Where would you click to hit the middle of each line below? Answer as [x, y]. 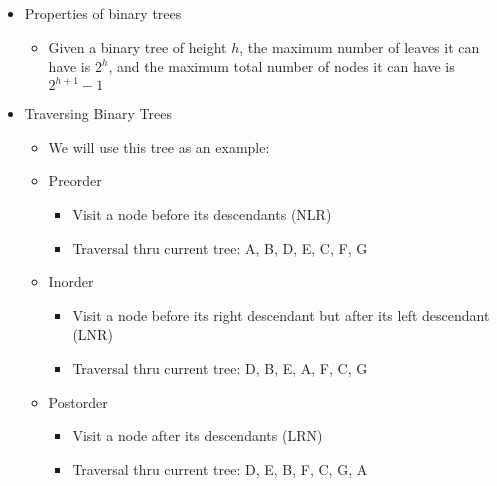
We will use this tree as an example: [159, 146]
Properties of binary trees [103, 13]
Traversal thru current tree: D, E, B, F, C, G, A [220, 468]
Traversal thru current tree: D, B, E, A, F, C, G [220, 368]
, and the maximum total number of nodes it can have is [281, 66]
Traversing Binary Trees [98, 113]
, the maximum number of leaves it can [359, 46]
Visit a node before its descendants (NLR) [202, 214]
